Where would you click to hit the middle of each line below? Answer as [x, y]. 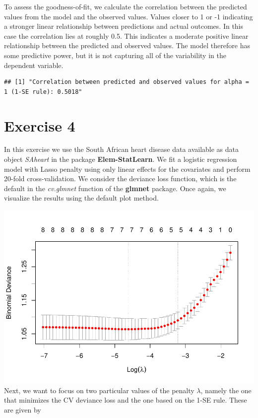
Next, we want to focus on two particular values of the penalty [99, 390]
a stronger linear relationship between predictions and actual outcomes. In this [124, 26]
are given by [23, 409]
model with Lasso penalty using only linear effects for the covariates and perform [127, 169]
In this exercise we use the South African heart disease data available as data [122, 149]
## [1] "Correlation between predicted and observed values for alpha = [127, 82]
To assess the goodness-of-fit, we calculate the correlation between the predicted [126, 6]
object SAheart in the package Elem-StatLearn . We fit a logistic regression [121, 159]
